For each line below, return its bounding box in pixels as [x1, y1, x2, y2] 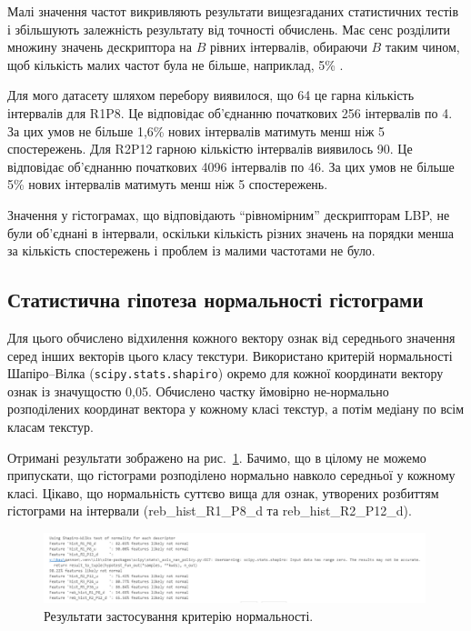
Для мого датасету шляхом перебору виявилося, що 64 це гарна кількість [7, 85, 415, 105]
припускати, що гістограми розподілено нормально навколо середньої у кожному [7, 466, 456, 485]
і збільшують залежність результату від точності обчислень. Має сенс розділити [7, 19, 451, 38]
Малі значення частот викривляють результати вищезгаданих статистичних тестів [7, 2, 459, 20]
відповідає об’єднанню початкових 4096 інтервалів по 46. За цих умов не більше [7, 156, 455, 175]
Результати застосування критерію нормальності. [44, 606, 314, 625]
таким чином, [385, 37, 460, 56]
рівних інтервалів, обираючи [209, 37, 367, 56]
